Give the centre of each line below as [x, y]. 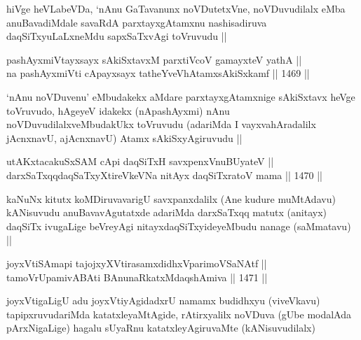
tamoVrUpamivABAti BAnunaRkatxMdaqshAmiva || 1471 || [137, 277]
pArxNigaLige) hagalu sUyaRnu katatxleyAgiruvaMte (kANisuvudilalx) [161, 328]
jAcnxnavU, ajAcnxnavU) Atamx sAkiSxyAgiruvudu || [124, 137]
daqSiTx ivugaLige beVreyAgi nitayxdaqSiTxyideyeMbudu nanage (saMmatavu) [179, 226]
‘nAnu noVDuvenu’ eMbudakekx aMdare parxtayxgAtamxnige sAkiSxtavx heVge [181, 96]
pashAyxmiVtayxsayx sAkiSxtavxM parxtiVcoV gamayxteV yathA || [154, 59]
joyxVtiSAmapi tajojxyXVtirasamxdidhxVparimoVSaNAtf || [137, 263]
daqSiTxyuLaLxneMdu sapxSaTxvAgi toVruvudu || [117, 36]
